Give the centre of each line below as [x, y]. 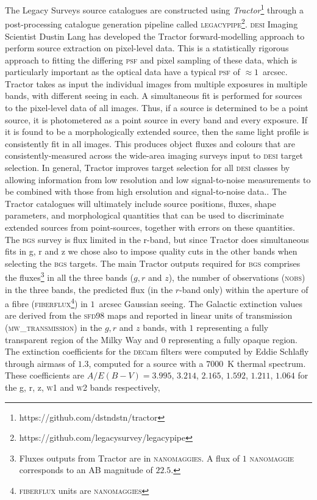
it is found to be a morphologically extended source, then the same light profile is [157, 132]
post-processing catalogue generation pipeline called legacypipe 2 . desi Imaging [151, 23]
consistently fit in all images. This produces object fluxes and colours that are [150, 143]
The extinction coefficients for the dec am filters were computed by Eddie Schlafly [157, 351]
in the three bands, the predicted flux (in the [89, 289]
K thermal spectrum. [267, 363]
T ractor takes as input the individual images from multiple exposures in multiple [156, 83]
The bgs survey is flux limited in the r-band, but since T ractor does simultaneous [157, 239]
